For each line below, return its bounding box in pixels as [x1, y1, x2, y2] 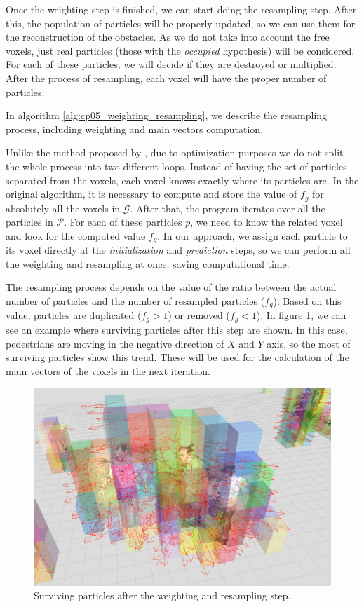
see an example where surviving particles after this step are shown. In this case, [6, 322, 348, 336]
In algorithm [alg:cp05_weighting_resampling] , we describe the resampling [6, 108, 328, 123]
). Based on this [273, 294, 342, 308]
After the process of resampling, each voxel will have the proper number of [6, 70, 327, 85]
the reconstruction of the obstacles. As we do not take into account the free [6, 29, 330, 44]
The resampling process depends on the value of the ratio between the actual [6, 280, 337, 294]
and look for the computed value [6, 228, 146, 243]
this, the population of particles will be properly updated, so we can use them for [6, 15, 356, 30]
